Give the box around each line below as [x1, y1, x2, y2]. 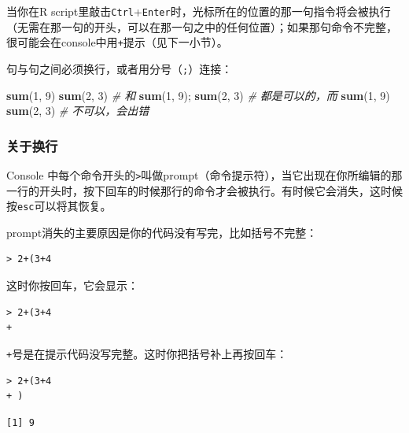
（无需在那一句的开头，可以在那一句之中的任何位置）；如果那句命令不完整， [6, 18, 397, 35]
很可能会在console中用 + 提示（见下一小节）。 [6, 34, 228, 50]
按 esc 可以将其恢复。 [6, 198, 112, 214]
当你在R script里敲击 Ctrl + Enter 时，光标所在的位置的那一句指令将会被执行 [6, 3, 391, 19]
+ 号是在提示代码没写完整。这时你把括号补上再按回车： [6, 345, 288, 361]
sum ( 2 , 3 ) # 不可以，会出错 [6, 102, 149, 119]
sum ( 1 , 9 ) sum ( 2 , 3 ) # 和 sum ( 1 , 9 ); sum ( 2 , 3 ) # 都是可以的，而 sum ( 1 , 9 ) [6, 87, 390, 103]
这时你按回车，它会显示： [6, 277, 138, 294]
